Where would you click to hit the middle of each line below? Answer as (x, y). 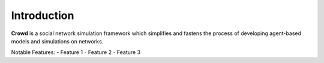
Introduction (43, 15)
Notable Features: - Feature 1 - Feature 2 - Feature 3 (76, 52)
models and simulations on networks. (57, 41)
